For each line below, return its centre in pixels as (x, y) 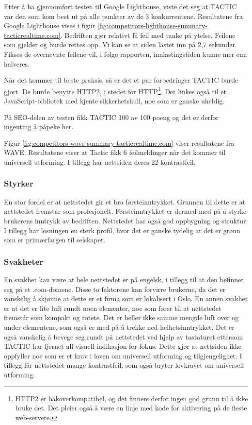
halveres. (17, 63)
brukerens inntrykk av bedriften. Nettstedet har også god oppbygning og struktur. (126, 220)
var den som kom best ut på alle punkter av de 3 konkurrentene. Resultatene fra (123, 16)
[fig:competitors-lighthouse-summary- (153, 25)
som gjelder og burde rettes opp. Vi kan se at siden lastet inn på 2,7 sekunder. (120, 44)
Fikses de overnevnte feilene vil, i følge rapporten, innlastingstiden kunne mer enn (126, 54)
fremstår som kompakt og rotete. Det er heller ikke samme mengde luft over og (121, 317)
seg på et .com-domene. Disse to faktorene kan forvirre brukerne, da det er (115, 289)
